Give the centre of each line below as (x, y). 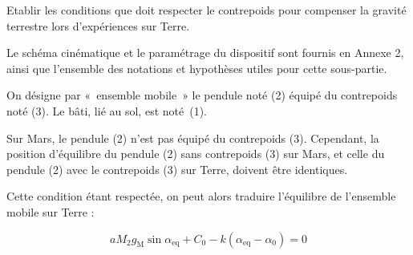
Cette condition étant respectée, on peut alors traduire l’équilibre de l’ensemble (201, 196)
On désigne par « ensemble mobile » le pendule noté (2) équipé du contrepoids (202, 95)
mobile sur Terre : (51, 211)
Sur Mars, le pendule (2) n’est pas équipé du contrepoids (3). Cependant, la (193, 138)
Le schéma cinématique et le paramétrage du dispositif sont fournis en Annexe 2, (205, 53)
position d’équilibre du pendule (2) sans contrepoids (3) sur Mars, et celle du (196, 154)
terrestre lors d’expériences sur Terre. (98, 25)
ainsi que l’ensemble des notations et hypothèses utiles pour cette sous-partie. (197, 68)
